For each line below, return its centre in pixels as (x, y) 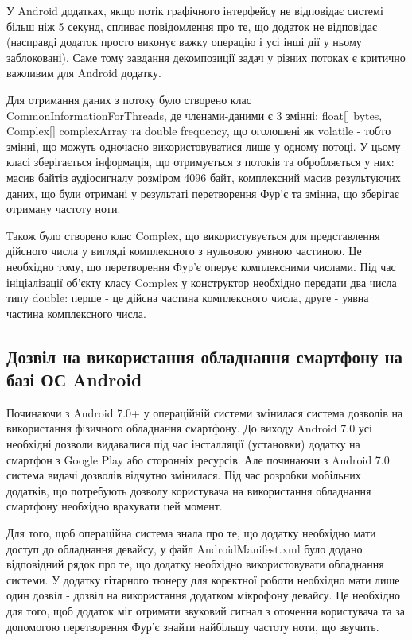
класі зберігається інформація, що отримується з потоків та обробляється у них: (200, 162)
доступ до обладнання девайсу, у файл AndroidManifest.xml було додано (185, 548)
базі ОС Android (74, 380)
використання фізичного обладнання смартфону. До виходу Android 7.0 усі (189, 428)
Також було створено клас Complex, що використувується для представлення (193, 235)
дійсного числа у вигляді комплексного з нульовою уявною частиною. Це (184, 251)
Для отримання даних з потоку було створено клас (129, 99)
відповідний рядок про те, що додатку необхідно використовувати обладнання (195, 564)
